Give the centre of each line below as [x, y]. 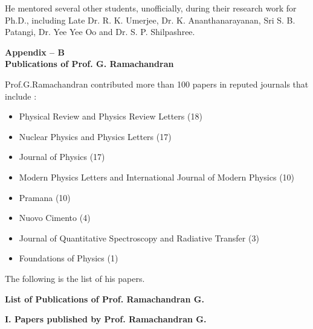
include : [21, 96]
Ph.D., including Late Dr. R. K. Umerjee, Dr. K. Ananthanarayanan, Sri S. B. [150, 20]
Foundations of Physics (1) [69, 258]
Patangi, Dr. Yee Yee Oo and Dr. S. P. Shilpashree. [100, 32]
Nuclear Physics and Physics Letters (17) [95, 136]
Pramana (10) [45, 197]
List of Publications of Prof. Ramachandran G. [105, 299]
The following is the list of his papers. [75, 278]
